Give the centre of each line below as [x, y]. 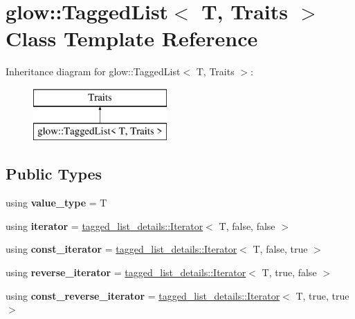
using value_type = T [56, 203]
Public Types [54, 174]
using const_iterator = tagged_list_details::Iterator [121, 249]
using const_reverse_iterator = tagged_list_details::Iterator [143, 295]
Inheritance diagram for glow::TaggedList [93, 71]
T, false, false [247, 225]
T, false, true [280, 249]
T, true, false [289, 272]
